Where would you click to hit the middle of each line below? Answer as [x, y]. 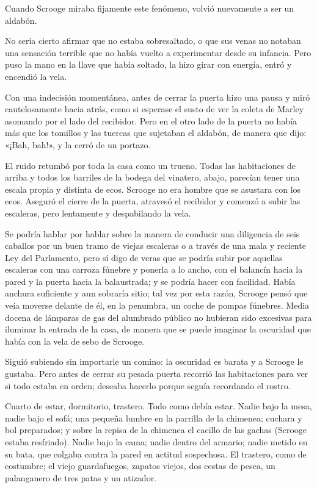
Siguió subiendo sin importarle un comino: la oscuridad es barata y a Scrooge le [154, 361]
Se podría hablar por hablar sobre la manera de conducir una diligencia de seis [152, 233]
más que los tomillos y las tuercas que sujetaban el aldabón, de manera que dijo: [156, 133]
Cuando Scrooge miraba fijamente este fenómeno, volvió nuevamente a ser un [150, 8]
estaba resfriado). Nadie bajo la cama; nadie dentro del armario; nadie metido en [156, 442]
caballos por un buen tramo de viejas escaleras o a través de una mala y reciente [155, 246]
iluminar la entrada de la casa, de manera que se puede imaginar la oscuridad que [158, 329]
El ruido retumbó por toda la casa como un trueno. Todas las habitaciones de [150, 165]
